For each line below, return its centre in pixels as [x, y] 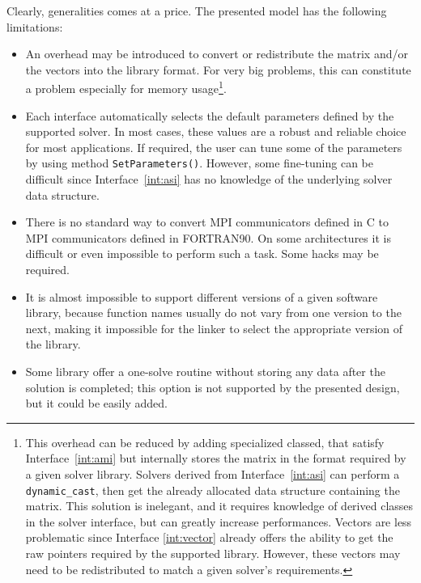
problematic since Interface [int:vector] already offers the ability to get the [209, 537]
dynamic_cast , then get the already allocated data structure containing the [213, 490]
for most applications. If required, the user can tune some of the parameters [214, 147]
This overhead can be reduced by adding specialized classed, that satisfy [205, 442]
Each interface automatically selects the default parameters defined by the [210, 115]
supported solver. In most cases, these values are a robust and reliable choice [216, 131]
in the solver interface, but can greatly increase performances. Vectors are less [219, 521]
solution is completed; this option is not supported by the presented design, [213, 387]
